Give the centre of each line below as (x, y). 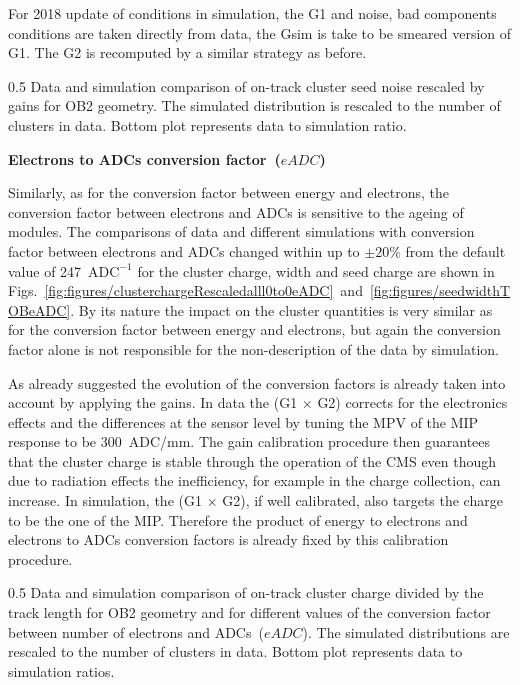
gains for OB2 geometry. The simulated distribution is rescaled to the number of (254, 105)
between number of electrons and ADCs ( (136, 631)
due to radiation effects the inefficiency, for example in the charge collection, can (254, 480)
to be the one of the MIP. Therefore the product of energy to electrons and (238, 519)
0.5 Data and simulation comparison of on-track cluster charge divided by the (246, 592)
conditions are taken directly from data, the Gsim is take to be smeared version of (260, 32)
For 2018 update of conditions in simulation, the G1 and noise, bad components (252, 13)
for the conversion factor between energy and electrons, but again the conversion (254, 329)
